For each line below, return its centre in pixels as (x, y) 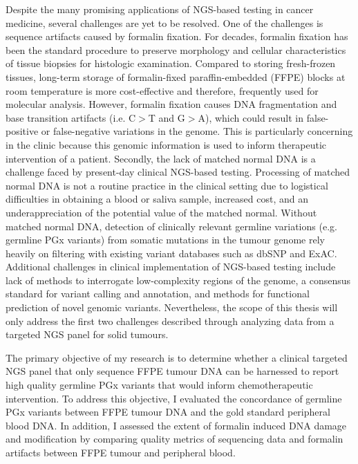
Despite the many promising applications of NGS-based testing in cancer (160, 9)
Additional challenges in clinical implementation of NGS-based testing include (171, 267)
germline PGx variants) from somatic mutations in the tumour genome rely (165, 240)
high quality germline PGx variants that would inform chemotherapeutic (159, 385)
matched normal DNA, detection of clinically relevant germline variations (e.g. (171, 226)
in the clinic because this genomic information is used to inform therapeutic (166, 144)
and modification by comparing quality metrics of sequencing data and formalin (175, 439)
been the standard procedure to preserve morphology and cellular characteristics (176, 49)
